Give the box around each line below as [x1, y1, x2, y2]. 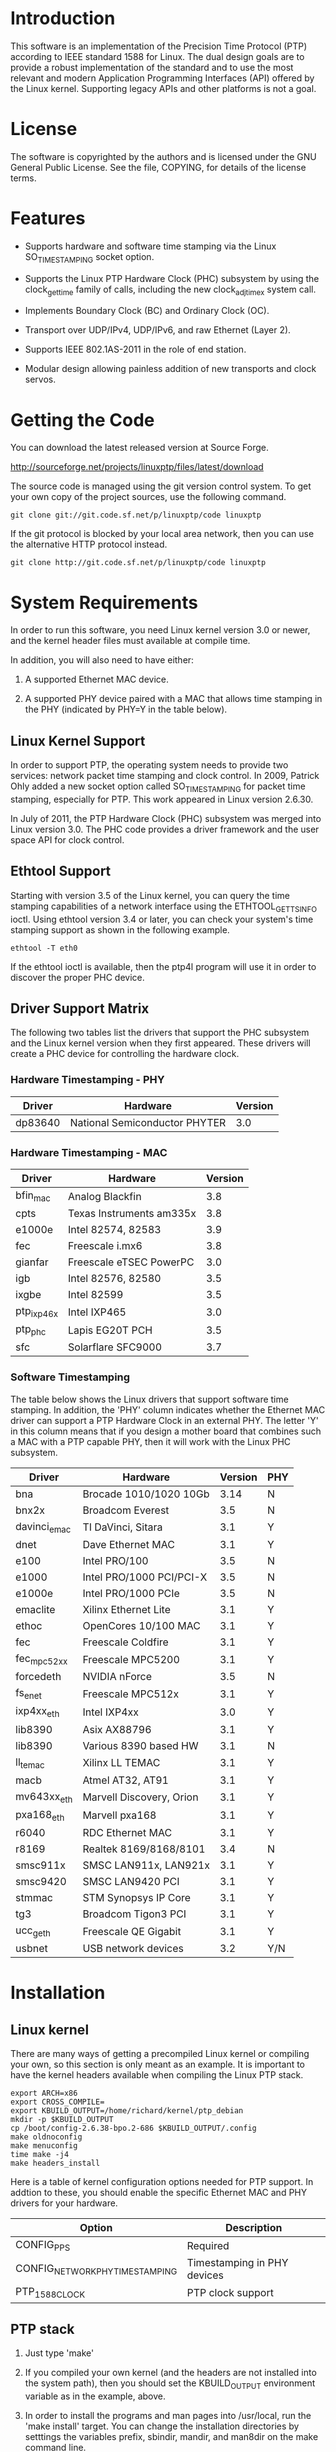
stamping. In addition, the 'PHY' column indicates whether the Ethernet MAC [10, 1403, 326, 1416]
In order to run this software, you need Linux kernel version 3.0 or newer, [10, 624, 311, 636]
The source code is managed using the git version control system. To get [10, 480, 312, 492]
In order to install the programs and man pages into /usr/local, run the [24, 2410, 312, 2422]
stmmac [15, 1891, 53, 1905]
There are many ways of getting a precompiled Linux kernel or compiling [10, 2048, 310, 2060]
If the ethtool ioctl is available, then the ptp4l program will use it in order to [10, 960, 317, 972]
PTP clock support [186, 2286, 274, 2300]
